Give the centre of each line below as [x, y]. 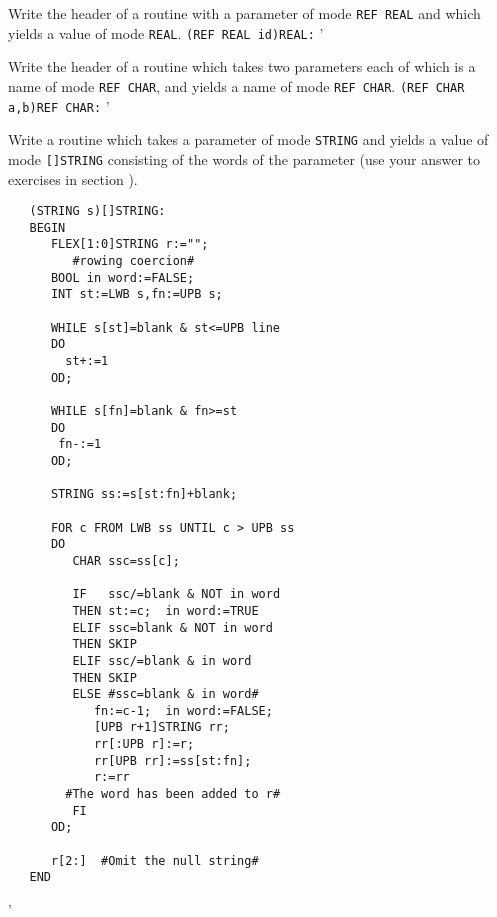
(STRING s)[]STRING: [97, 211]
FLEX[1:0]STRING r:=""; [129, 244]
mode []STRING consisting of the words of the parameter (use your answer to [244, 158]
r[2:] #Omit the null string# [154, 860]
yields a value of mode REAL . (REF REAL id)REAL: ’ [166, 32]
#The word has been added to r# [173, 794]
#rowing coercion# [133, 261]
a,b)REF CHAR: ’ [59, 105]
